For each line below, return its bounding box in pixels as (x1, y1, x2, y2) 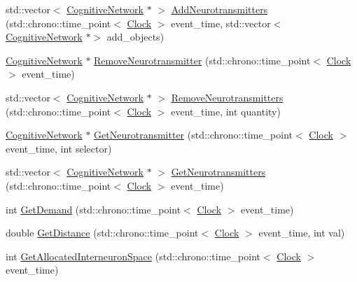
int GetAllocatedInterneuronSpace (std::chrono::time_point (6, 248, 260, 263)
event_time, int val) (258, 225, 345, 240)
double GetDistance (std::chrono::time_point (6, 225, 199, 240)
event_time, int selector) (6, 141, 112, 155)
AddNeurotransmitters (171, 2, 268, 16)
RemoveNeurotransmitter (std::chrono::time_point (94, 52, 311, 67)
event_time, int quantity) (171, 104, 281, 118)
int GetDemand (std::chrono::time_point (6, 202, 181, 216)
